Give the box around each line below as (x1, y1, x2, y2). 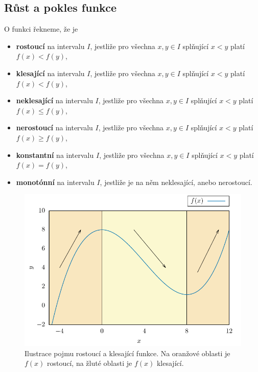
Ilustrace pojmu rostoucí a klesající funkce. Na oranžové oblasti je (25, 347, 230, 358)
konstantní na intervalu (16, 149, 94, 160)
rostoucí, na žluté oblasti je (47, 358, 132, 368)
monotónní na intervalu (16, 176, 95, 187)
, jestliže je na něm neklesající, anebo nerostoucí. (100, 176, 252, 187)
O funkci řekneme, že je (4, 24, 78, 34)
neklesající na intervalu (16, 95, 93, 106)
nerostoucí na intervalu (16, 122, 93, 133)
